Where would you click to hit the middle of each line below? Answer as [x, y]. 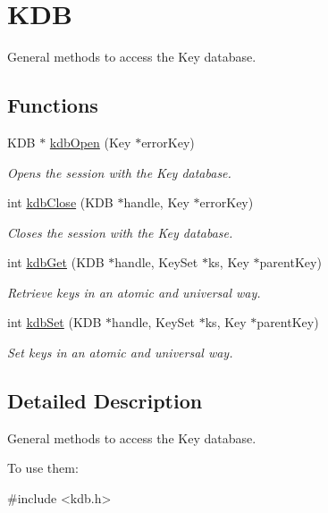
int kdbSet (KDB [55, 322]
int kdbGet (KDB [56, 262]
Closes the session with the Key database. [120, 232]
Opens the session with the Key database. [119, 172]
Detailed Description [105, 401]
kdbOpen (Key [90, 142]
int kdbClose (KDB [60, 202]
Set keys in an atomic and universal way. [120, 353]
